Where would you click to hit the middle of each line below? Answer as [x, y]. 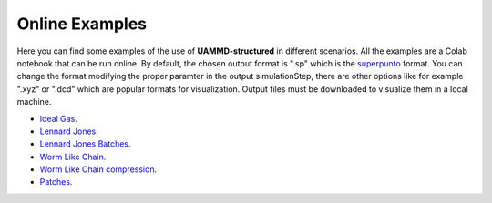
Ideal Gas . [58, 118]
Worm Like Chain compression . [98, 169]
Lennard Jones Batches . [85, 144]
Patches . [56, 182]
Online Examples [82, 24]
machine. [34, 102]
